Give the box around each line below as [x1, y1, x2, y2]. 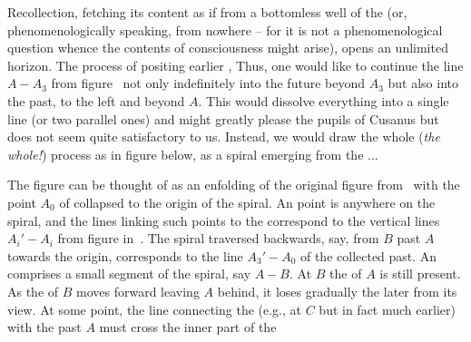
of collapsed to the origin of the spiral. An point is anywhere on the [59, 192, 436, 211]
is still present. [379, 264, 461, 283]
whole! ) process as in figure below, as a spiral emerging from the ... [7, 144, 378, 163]
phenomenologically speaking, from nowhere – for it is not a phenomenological [7, 20, 443, 39]
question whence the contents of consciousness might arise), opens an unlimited [7, 38, 448, 57]
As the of [7, 281, 59, 300]
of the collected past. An [299, 246, 437, 265]
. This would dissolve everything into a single [198, 91, 449, 110]
